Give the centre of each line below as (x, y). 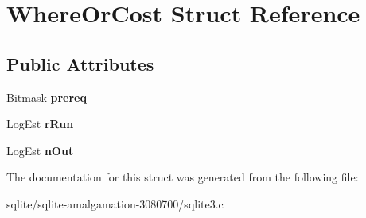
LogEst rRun (40, 124)
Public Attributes (80, 63)
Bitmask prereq (47, 97)
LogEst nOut (40, 150)
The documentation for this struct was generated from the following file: (183, 177)
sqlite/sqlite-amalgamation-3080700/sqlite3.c (115, 203)
